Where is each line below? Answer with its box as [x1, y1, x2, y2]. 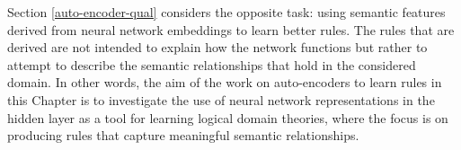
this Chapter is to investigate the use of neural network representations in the [7, 90, 435, 109]
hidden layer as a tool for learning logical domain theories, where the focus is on [7, 108, 448, 127]
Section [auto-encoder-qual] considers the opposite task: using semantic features [7, 3, 446, 21]
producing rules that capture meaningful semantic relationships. [7, 126, 359, 145]
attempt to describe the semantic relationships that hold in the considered [7, 55, 416, 74]
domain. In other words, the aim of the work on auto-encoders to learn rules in [7, 73, 442, 92]
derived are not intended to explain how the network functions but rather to [7, 38, 428, 57]
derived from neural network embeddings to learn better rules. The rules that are [7, 20, 455, 39]
